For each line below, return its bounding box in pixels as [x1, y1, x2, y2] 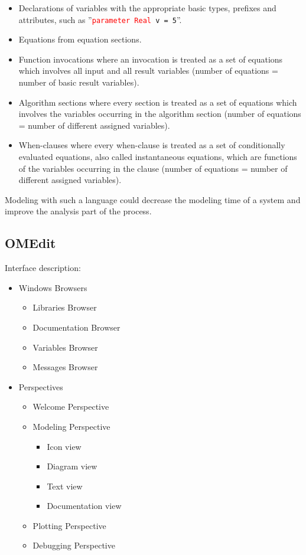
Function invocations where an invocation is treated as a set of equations [18, 53, 283, 65]
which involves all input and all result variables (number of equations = [18, 64, 278, 77]
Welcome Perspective [32, 400, 109, 413]
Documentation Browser [32, 321, 121, 333]
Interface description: [5, 262, 81, 274]
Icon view [47, 440, 82, 452]
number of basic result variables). [18, 76, 139, 89]
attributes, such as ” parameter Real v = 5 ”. [18, 13, 182, 25]
